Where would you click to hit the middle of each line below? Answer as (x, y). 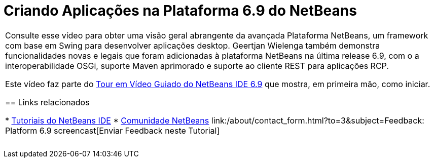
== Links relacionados (47, 102)
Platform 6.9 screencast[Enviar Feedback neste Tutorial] (113, 130)
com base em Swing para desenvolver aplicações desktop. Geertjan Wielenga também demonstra (193, 45)
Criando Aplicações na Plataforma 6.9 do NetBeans (180, 11)
